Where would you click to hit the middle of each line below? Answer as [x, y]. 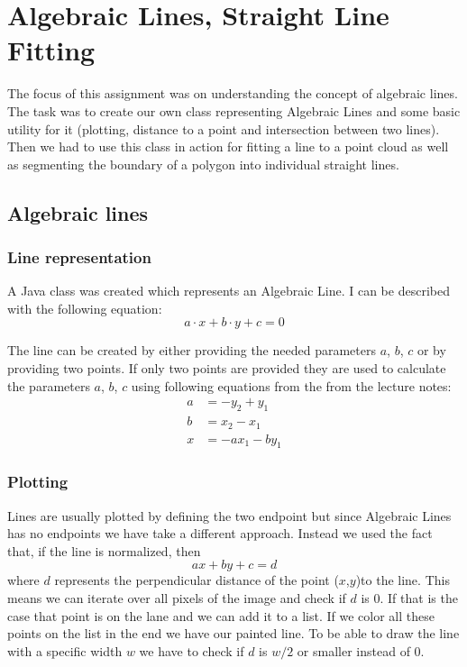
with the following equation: [85, 308]
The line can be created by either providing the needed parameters [192, 350]
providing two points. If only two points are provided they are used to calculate [227, 368]
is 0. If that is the [409, 597]
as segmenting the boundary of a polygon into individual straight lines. [203, 164]
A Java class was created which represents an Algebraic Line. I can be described [229, 291]
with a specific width [65, 650]
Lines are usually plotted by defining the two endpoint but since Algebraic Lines [229, 515]
